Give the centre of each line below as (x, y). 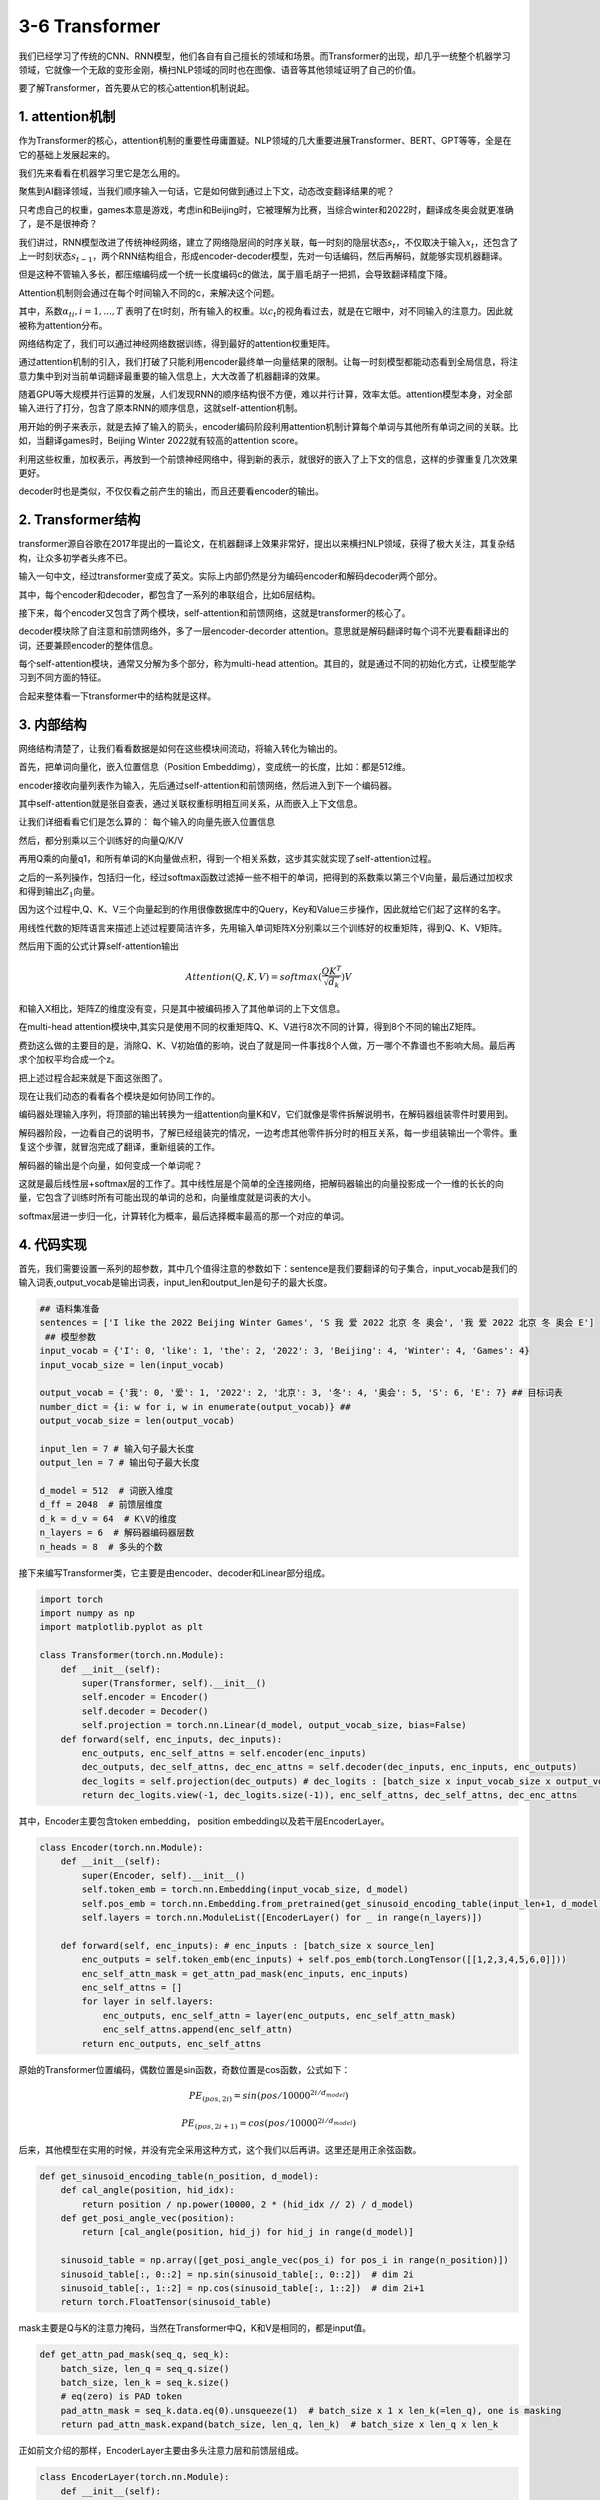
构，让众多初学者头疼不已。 (75, 557)
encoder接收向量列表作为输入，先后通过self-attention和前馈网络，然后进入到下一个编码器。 (207, 785)
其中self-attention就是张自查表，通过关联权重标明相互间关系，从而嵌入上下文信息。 (191, 803)
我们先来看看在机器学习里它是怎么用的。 (101, 173)
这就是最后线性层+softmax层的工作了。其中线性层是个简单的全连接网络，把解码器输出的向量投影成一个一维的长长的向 (261, 1183)
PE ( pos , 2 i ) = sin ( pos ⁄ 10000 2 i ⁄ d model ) (268, 2096)
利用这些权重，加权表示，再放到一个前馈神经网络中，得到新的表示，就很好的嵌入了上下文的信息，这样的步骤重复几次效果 (268, 459)
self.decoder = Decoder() (145, 1711)
